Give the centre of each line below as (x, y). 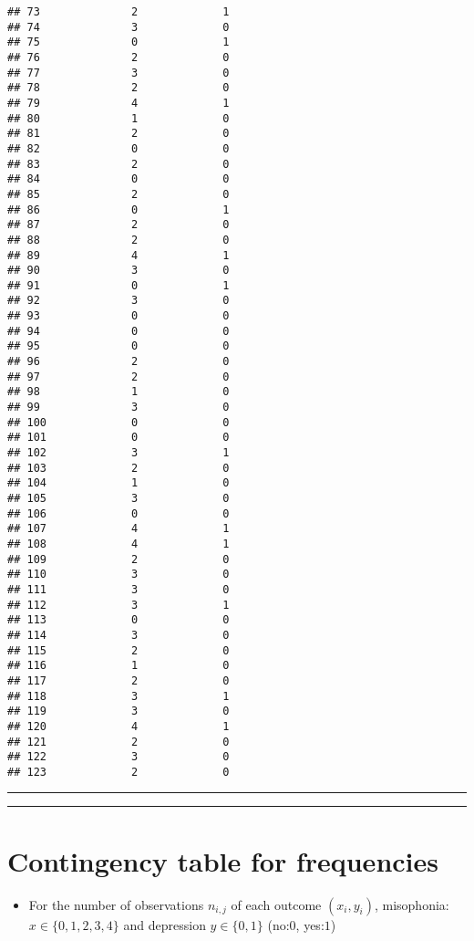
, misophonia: (412, 904)
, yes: (310, 924)
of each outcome (276, 904)
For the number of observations (116, 904)
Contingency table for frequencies (223, 860)
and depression (165, 924)
